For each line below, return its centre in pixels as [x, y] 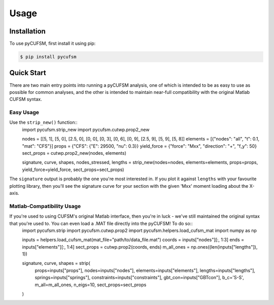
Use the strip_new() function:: [43, 122]
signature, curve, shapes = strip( [56, 263]
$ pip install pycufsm [48, 57]
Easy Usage [24, 113]
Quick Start [28, 73]
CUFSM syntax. [26, 99]
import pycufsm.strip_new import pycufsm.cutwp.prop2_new [86, 129]
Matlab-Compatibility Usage [45, 206]
